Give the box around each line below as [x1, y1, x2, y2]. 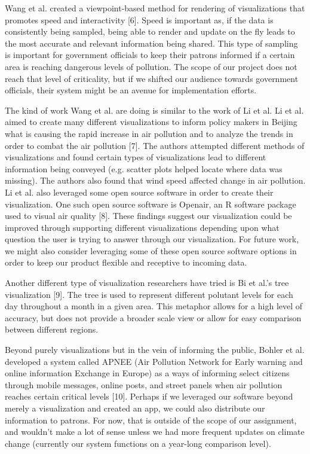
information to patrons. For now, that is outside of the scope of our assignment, [5, 413, 297, 426]
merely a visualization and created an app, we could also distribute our [5, 402, 265, 414]
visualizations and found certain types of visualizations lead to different [5, 151, 266, 163]
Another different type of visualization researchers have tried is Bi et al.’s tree [5, 276, 289, 289]
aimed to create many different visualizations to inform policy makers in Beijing [5, 115, 297, 128]
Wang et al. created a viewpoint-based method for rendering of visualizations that [5, 2, 305, 14]
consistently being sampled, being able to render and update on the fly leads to [5, 25, 295, 38]
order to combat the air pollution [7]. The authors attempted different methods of [5, 139, 305, 151]
